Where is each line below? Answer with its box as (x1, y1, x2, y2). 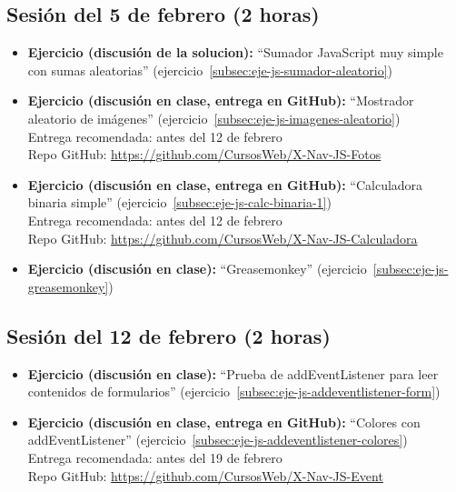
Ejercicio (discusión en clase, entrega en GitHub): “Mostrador (27, 91, 414, 110)
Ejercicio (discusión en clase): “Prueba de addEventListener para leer (27, 364, 439, 383)
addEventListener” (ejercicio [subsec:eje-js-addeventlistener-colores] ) (27, 430, 408, 449)
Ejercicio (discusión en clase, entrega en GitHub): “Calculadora (27, 175, 423, 194)
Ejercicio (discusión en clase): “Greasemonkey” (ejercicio (27, 259, 367, 278)
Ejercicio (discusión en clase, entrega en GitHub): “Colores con (27, 412, 421, 431)
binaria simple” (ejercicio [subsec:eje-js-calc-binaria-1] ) (27, 193, 332, 212)
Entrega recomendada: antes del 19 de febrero (27, 447, 283, 467)
